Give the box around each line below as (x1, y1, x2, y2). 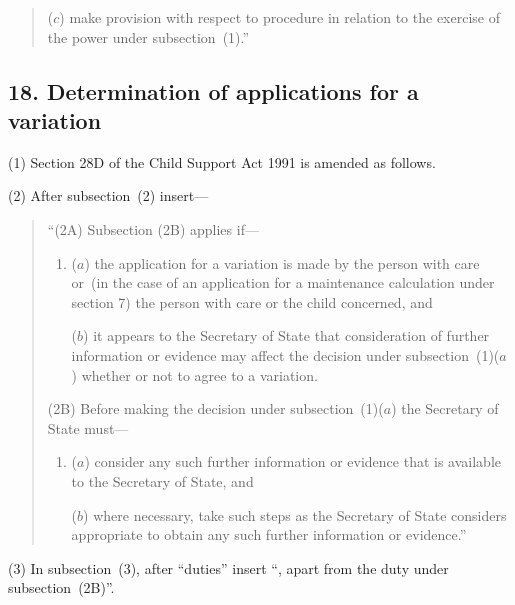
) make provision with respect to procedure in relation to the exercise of (59, 7, 500, 27)
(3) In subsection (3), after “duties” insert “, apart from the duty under (8, 557, 449, 578)
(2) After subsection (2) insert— (8, 185, 209, 206)
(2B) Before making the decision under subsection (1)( (47, 398, 384, 419)
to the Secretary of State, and (71, 470, 254, 491)
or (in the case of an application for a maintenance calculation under (71, 272, 495, 293)
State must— (47, 417, 129, 438)
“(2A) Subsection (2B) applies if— (47, 218, 259, 239)
